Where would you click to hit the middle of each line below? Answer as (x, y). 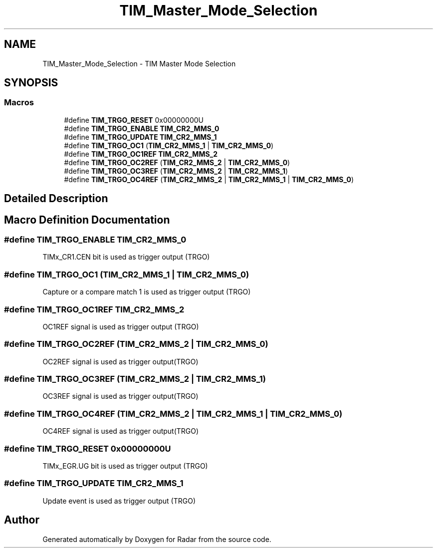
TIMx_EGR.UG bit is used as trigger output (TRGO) (125, 466)
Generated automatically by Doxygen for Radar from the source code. (157, 539)
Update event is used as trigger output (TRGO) (119, 501)
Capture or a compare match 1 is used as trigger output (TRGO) (147, 292)
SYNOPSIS (31, 83)
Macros (19, 103)
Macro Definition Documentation (87, 220)
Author (22, 520)
